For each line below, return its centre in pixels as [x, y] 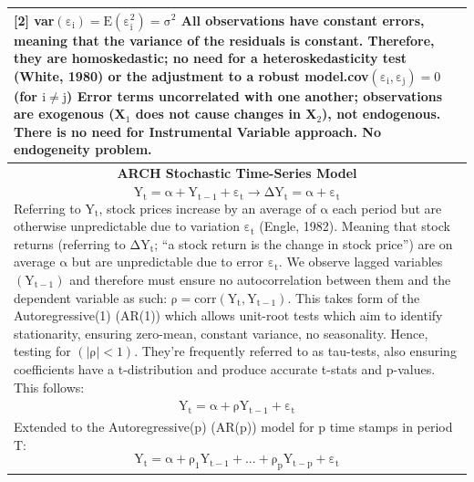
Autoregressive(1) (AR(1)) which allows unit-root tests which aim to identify [228, 315]
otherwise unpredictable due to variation [127, 226]
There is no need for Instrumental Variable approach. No [197, 131]
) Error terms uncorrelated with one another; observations [255, 95]
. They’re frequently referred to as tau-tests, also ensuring [295, 351]
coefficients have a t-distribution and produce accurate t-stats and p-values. [225, 368]
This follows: [49, 387]
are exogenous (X [70, 114]
